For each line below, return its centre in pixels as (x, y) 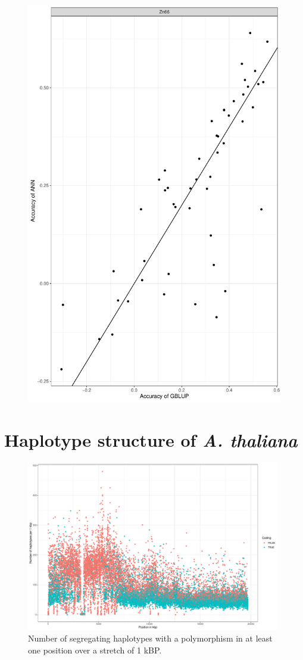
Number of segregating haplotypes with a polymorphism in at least (150, 638)
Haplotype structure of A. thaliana (151, 440)
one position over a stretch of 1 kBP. (95, 650)
